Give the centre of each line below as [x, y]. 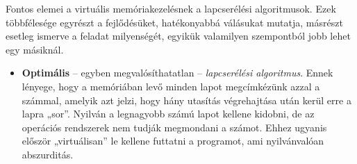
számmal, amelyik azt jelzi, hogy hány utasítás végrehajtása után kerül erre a [186, 100]
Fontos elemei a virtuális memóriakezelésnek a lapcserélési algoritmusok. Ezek [171, 8]
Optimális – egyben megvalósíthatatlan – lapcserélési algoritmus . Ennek [177, 73]
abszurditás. [48, 154]
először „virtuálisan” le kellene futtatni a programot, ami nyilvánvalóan [173, 141]
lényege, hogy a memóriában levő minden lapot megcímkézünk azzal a [171, 86]
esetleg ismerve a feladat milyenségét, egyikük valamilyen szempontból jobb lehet [178, 36]
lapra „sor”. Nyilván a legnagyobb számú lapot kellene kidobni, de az [168, 114]
